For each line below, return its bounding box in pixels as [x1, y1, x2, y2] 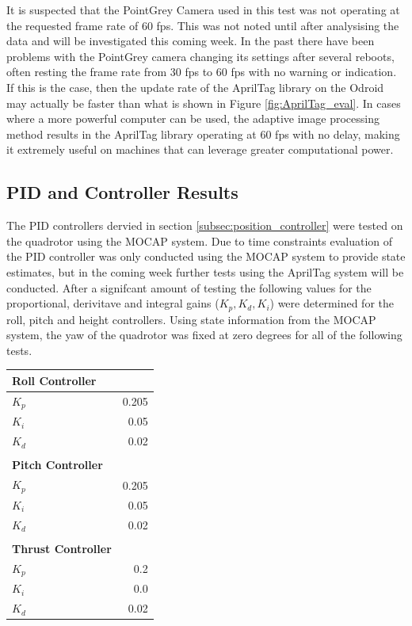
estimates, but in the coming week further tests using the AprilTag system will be [6, 263, 404, 280]
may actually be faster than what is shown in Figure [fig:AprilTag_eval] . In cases [6, 94, 401, 111]
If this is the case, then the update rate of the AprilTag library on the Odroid [6, 78, 384, 95]
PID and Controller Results [6, 180, 238, 204]
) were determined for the [269, 295, 394, 311]
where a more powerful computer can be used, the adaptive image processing [6, 110, 380, 127]
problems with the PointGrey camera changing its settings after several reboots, [6, 48, 395, 64]
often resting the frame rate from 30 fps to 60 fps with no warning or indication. [6, 63, 397, 80]
